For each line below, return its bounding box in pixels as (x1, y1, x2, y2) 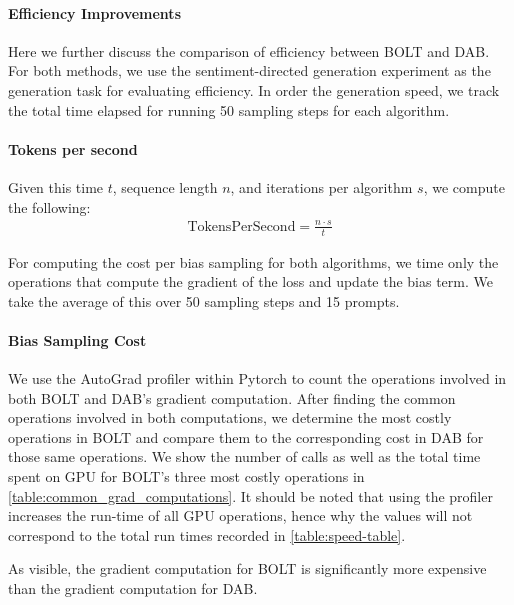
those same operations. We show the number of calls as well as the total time (8, 446, 481, 467)
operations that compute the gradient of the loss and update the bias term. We (8, 271, 493, 292)
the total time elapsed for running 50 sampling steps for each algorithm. (8, 99, 450, 120)
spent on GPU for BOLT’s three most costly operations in (8, 466, 365, 487)
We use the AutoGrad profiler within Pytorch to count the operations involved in (8, 368, 507, 389)
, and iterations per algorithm (230, 176, 413, 197)
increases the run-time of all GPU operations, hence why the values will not (8, 505, 473, 526)
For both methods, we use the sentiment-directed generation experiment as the (8, 60, 491, 81)
